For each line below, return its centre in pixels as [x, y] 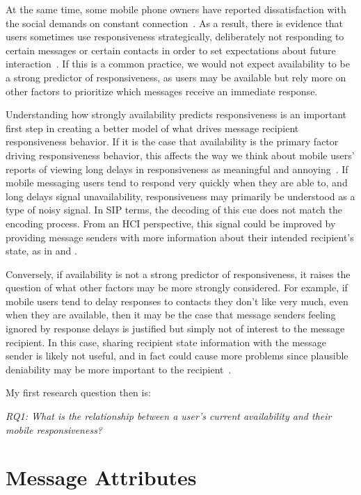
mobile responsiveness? [54, 429]
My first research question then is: [78, 392]
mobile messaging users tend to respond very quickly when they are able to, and [177, 182]
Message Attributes [101, 477]
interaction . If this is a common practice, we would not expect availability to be [178, 64]
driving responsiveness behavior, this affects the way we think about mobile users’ [180, 155]
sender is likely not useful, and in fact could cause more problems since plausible [177, 356]
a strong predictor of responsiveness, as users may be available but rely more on [176, 77]
